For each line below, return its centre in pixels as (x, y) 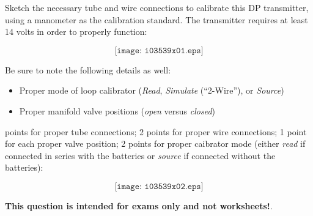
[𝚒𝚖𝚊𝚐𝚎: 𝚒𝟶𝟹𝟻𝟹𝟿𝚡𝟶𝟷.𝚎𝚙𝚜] (159, 50)
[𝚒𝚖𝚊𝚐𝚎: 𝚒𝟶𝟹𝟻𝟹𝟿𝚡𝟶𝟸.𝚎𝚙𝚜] (159, 186)
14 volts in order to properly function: (76, 32)
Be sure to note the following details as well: (88, 69)
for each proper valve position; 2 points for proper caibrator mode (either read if (155, 143)
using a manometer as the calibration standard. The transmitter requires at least (156, 19)
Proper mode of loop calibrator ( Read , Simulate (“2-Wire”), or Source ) (152, 90)
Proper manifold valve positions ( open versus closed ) (117, 110)
